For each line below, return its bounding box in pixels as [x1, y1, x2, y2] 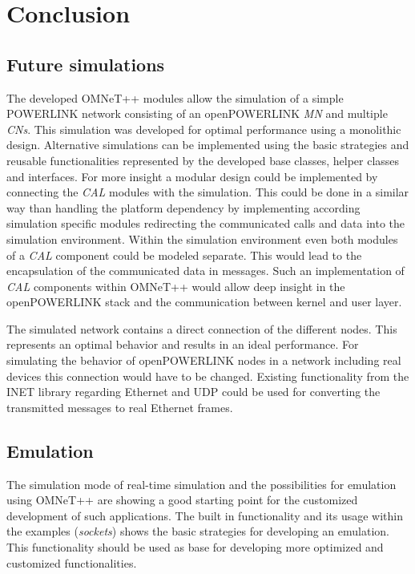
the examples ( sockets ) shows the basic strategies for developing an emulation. [6, 523, 389, 540]
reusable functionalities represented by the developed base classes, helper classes [6, 152, 400, 168]
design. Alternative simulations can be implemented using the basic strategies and [6, 136, 409, 153]
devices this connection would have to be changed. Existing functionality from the [6, 367, 409, 384]
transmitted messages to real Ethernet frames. [6, 398, 233, 415]
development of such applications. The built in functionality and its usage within [6, 507, 404, 523]
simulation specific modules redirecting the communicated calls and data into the [6, 215, 405, 232]
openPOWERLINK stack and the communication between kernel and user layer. [6, 293, 402, 310]
